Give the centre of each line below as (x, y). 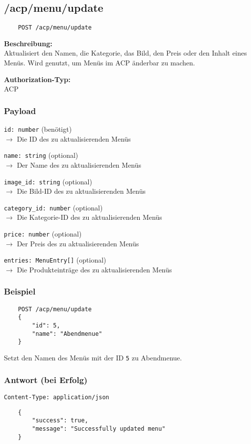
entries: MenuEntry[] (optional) (55, 260)
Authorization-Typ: (37, 79)
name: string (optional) (41, 155)
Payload (20, 110)
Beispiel (20, 291)
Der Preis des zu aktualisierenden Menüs (78, 243)
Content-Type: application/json (57, 397)
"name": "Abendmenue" (67, 334)
